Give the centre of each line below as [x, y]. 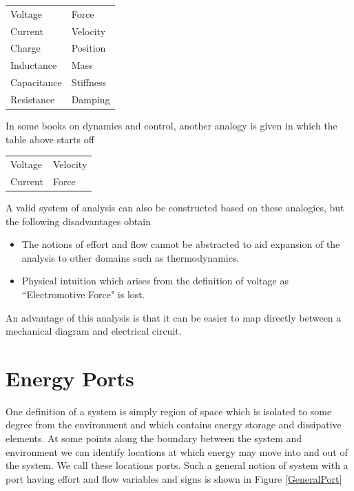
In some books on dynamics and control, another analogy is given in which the [171, 126]
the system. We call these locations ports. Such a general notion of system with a [177, 465]
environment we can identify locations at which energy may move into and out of [177, 451]
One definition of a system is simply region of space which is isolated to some [169, 411]
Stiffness [88, 82]
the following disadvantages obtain [78, 221]
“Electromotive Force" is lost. [83, 294]
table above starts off [50, 139]
